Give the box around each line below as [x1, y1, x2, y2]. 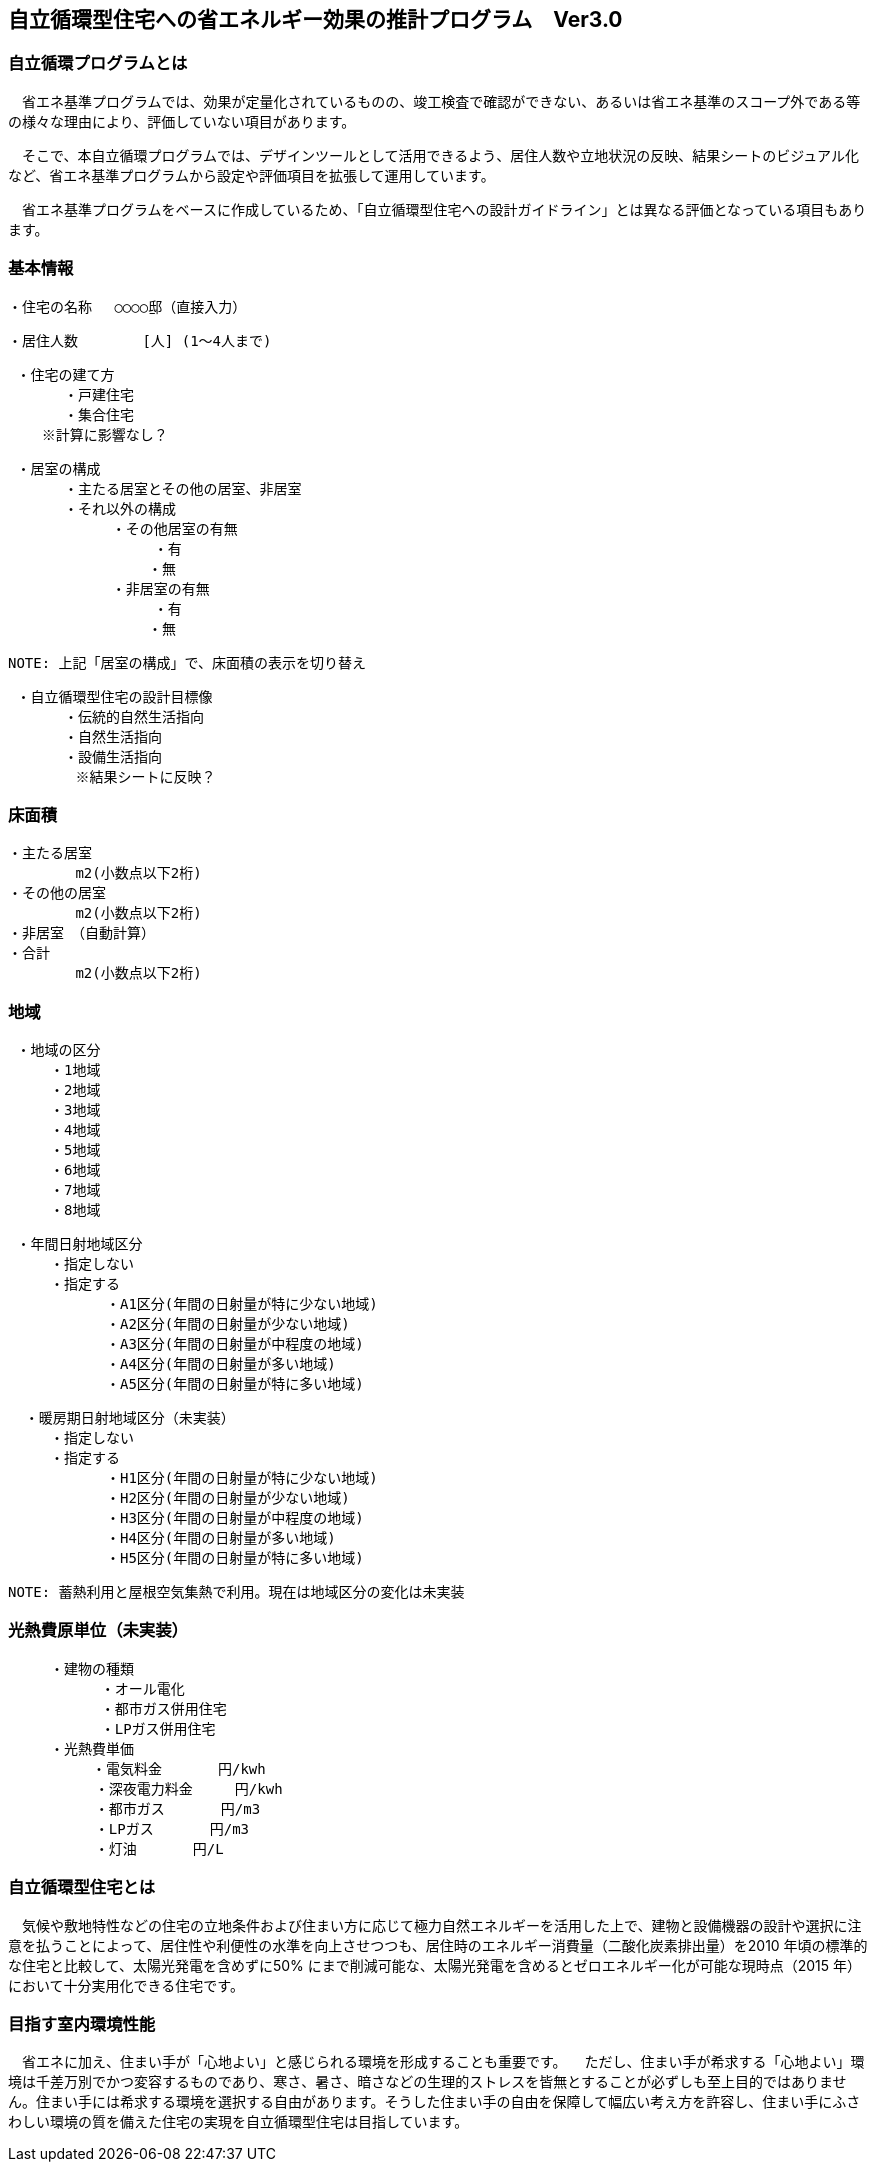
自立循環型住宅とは [8, 1877, 156, 1898]
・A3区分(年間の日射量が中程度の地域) [105, 1336, 364, 1353]
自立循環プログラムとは [8, 53, 188, 74]
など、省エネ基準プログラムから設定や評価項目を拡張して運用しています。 [8, 166, 495, 184]
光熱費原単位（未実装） [8, 1620, 188, 1641]
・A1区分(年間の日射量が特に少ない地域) [105, 1296, 378, 1313]
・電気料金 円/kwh [91, 1760, 266, 1777]
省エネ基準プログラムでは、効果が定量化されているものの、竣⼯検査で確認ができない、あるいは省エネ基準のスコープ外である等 [21, 92, 861, 110]
